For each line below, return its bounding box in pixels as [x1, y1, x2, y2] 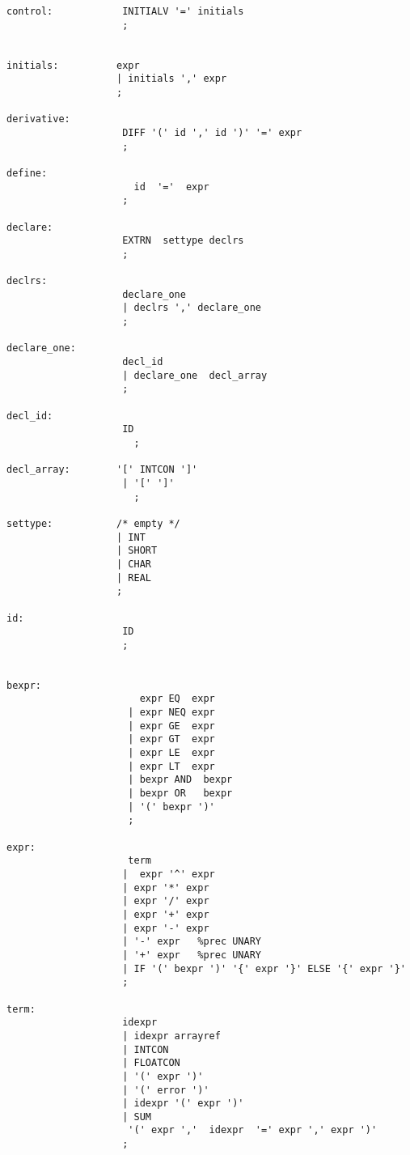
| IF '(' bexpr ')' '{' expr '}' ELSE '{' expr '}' [122, 962, 406, 975]
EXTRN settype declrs [122, 235, 244, 247]
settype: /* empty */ [6, 517, 180, 529]
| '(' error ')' [122, 1084, 209, 1096]
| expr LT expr [128, 760, 215, 772]
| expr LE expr [128, 747, 215, 759]
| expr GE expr [128, 720, 215, 732]
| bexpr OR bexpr [128, 788, 233, 800]
